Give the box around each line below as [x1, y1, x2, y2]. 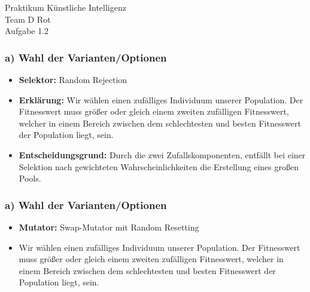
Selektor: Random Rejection [19, 73, 127, 85]
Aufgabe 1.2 [5, 24, 49, 37]
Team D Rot [5, 13, 51, 25]
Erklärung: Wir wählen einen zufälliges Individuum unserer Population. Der [19, 93, 303, 106]
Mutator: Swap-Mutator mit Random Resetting [19, 220, 199, 233]
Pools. [19, 172, 41, 185]
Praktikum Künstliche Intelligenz [5, 1, 126, 13]
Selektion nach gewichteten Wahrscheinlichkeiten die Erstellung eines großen [19, 160, 299, 173]
